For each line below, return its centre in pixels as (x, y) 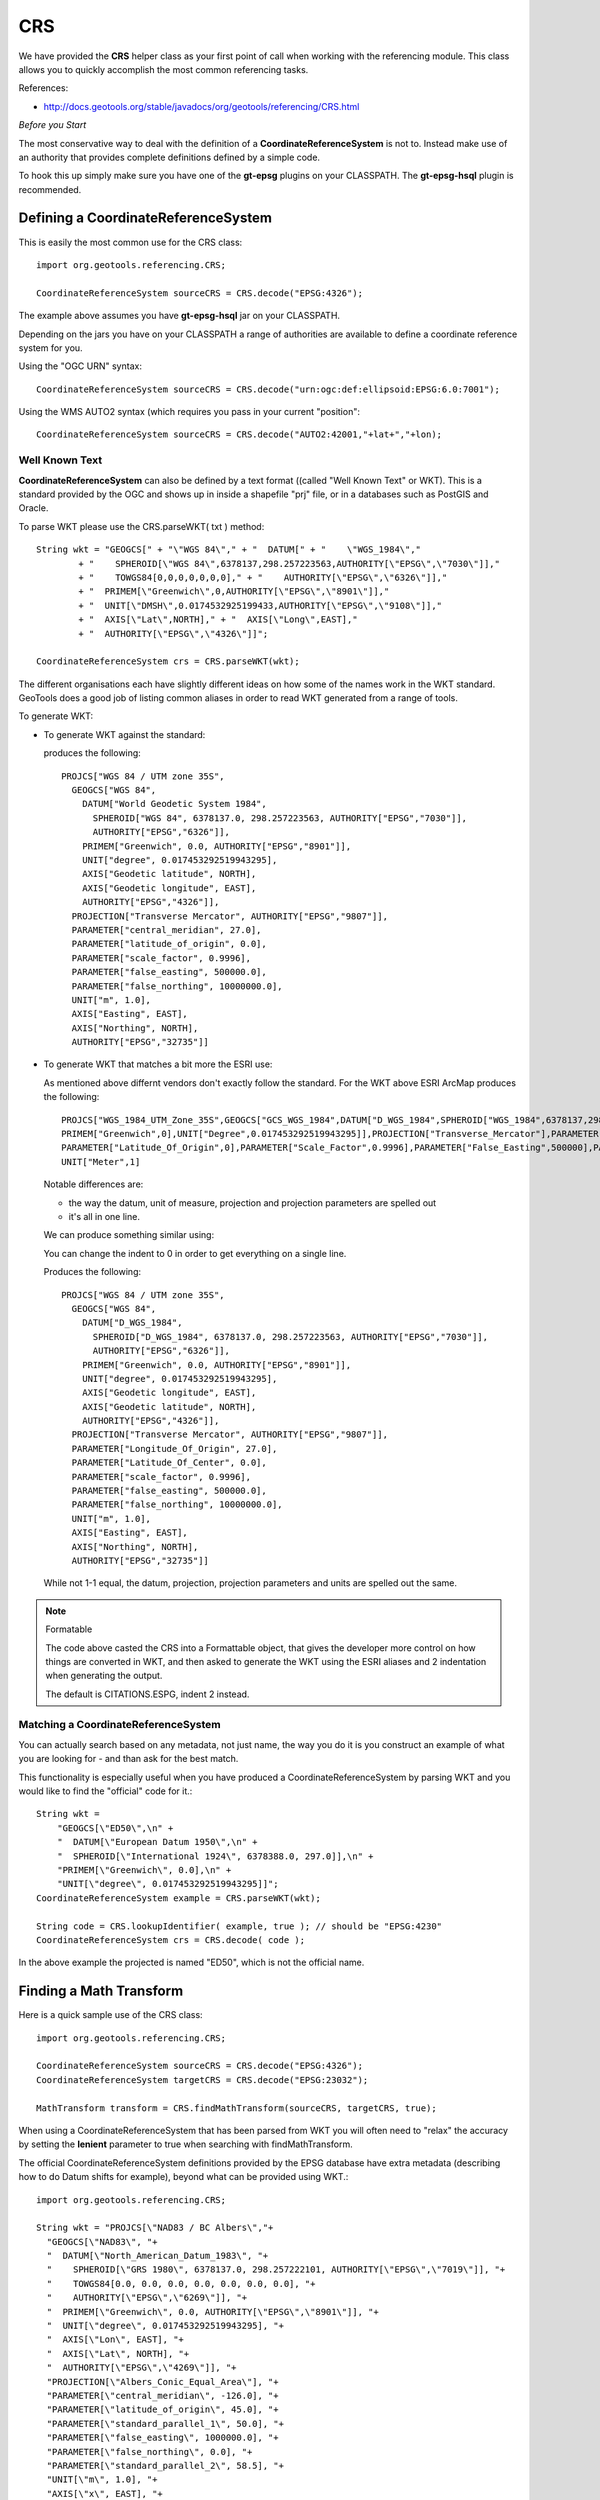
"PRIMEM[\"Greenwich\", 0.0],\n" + (144, 1869)
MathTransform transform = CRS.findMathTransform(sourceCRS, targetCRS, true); (236, 2108)
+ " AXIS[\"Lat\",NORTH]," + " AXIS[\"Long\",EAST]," (218, 619)
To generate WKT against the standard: (124, 734)
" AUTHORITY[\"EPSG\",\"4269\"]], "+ (141, 2368)
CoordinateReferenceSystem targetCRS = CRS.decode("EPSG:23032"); (202, 2079)
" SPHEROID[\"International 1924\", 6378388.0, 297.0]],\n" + (215, 1856)
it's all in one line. (104, 1216)
